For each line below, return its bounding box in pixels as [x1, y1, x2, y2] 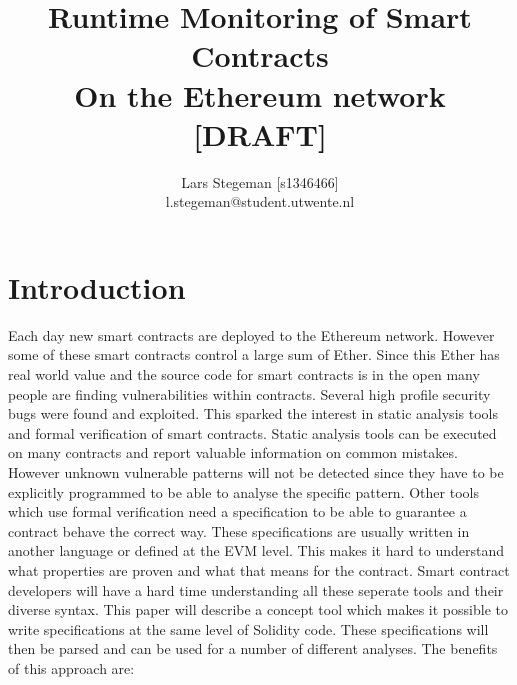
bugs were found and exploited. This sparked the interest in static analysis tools [8, 403, 498, 424]
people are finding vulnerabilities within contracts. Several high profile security [8, 383, 491, 404]
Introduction [8, 266, 186, 307]
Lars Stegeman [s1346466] [181, 171, 339, 192]
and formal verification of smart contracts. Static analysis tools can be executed [8, 422, 497, 443]
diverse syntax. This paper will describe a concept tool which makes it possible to [8, 599, 508, 620]
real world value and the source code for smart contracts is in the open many [8, 364, 480, 384]
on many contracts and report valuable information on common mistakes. [8, 442, 458, 463]
